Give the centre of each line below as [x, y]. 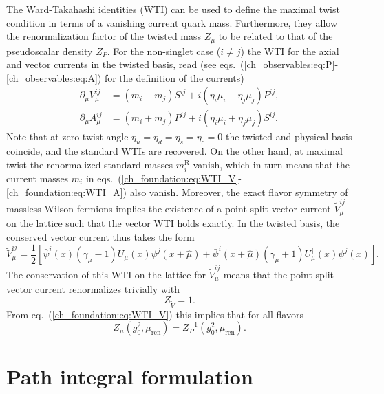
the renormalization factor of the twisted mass [104, 36]
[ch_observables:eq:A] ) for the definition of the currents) [125, 77]
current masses [38, 178]
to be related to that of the [276, 36]
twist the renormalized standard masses [89, 164]
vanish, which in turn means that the [271, 164]
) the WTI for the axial [290, 51]
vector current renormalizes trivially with [93, 289]
